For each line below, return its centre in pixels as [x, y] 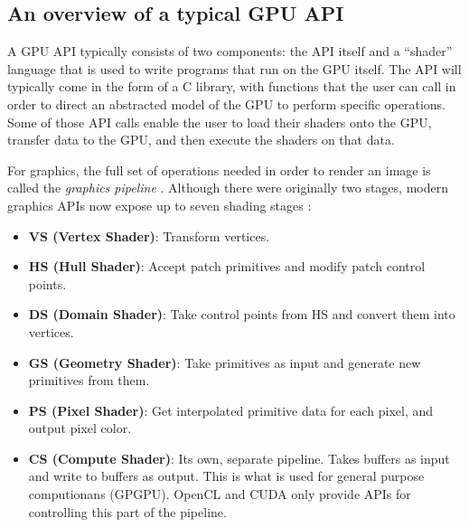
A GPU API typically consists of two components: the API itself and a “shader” [230, 51]
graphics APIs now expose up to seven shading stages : [159, 205]
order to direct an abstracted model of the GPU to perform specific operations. [226, 104]
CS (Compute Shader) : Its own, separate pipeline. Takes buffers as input [239, 458]
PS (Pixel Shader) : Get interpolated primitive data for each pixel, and [231, 410]
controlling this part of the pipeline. [127, 511]
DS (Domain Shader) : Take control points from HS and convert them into [242, 314]
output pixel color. [80, 428]
